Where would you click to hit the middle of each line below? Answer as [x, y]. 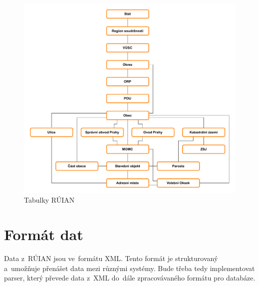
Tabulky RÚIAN [49, 200]
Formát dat [44, 234]
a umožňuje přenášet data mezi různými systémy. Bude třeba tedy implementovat [129, 268]
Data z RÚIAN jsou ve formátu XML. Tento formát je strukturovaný [111, 258]
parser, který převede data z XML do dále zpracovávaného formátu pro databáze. [130, 278]
